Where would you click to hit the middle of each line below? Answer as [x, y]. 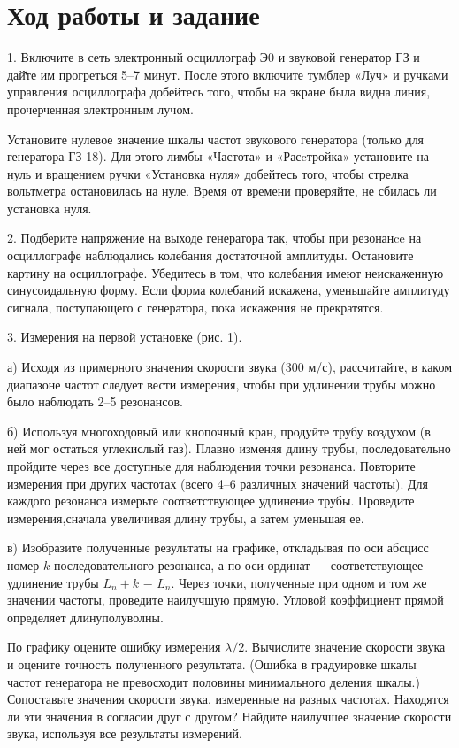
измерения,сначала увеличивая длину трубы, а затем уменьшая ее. [186, 517]
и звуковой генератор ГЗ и [349, 57]
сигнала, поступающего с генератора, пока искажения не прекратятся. [195, 307]
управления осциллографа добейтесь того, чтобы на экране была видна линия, [219, 92]
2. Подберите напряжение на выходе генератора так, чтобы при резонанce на [214, 238]
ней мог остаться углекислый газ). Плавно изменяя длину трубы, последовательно [229, 448]
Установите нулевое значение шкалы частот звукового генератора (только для [216, 139]
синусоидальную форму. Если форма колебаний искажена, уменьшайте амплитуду [229, 290]
